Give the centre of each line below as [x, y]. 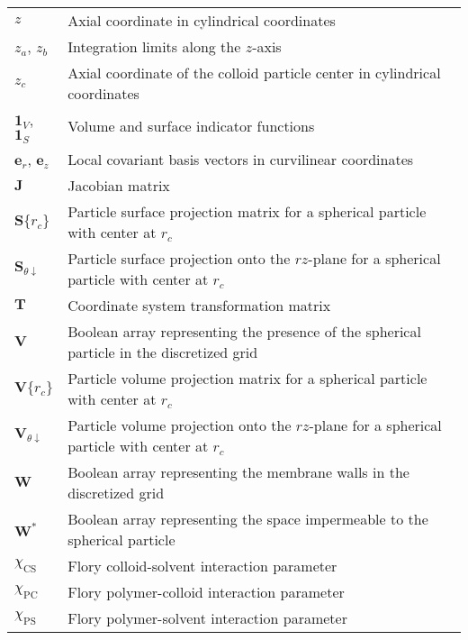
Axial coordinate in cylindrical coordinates [202, 20]
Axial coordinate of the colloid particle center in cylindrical [254, 73]
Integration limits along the [154, 46]
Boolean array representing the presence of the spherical [244, 331]
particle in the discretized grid [163, 352]
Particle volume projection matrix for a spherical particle [247, 378]
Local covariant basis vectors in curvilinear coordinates [241, 159]
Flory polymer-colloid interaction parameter [206, 591]
